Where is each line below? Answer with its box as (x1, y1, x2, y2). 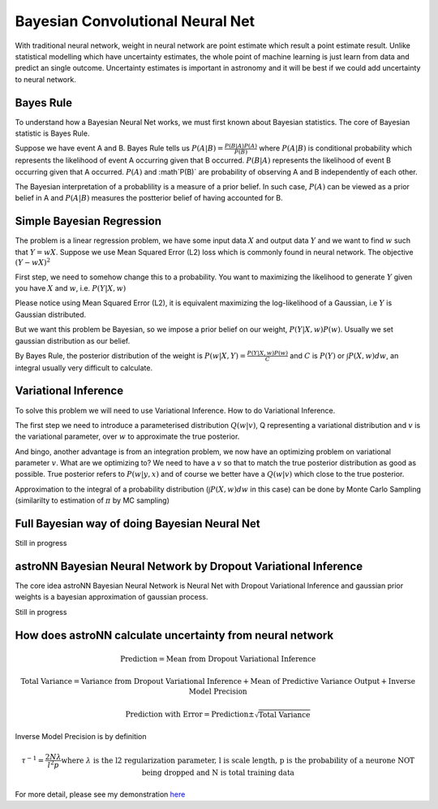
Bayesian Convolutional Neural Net (15, 12, 255, 30)
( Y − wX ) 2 (15, 257, 50, 267)
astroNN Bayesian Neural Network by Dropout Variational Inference (15, 559, 363, 573)
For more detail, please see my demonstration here (15, 789, 186, 799)
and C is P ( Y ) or (289, 350, 345, 361)
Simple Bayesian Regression (15, 214, 162, 228)
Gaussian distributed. (15, 309, 87, 319)
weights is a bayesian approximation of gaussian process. (15, 592, 208, 602)
